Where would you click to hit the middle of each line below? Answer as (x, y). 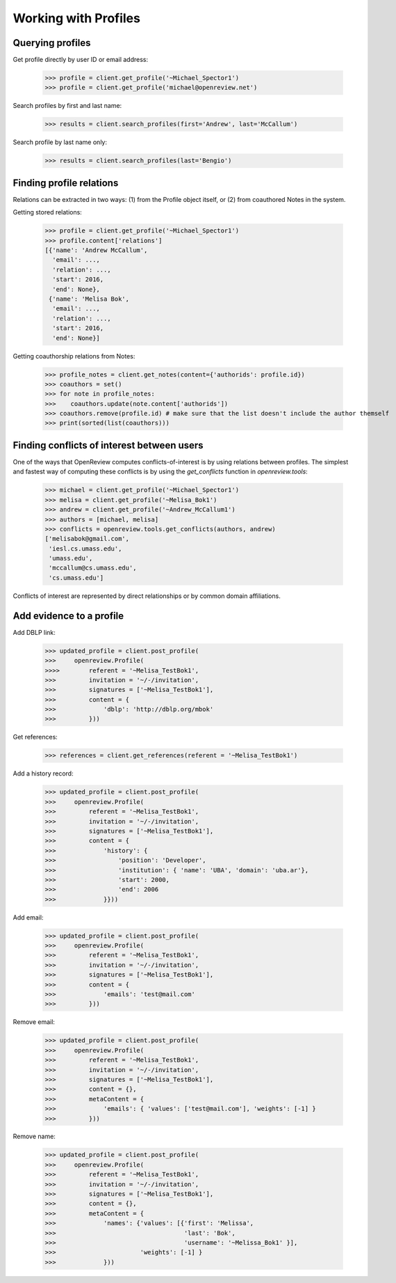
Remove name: (34, 1136)
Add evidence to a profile (68, 616)
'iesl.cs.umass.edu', (85, 549)
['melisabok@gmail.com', (87, 539)
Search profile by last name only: (60, 142)
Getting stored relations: (48, 212)
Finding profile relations (66, 183)
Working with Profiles (76, 18)
